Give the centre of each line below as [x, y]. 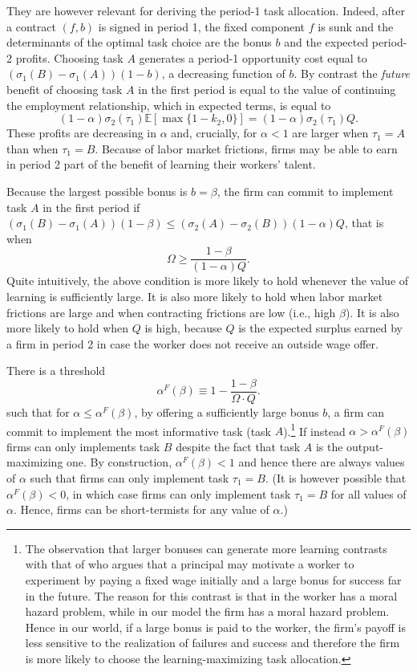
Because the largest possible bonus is [97, 191]
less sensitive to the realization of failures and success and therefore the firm [213, 643]
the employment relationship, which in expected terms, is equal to [169, 105]
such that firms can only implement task [130, 478]
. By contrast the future [352, 73]
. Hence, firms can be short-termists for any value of [141, 509]
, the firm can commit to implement [305, 191]
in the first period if [91, 207]
